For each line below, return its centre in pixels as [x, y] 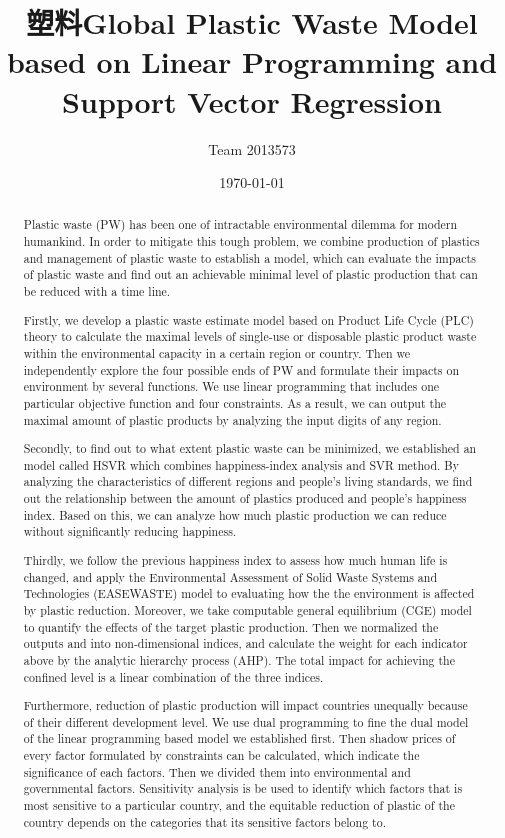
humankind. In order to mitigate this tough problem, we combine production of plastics [251, 241]
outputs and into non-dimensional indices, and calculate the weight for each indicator [245, 643]
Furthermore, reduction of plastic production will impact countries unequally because [245, 705]
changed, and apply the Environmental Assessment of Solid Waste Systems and [230, 576]
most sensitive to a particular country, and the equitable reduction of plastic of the [239, 805]
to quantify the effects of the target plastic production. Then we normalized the [231, 626]
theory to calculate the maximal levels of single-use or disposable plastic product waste [250, 336]
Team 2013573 [252, 148]
